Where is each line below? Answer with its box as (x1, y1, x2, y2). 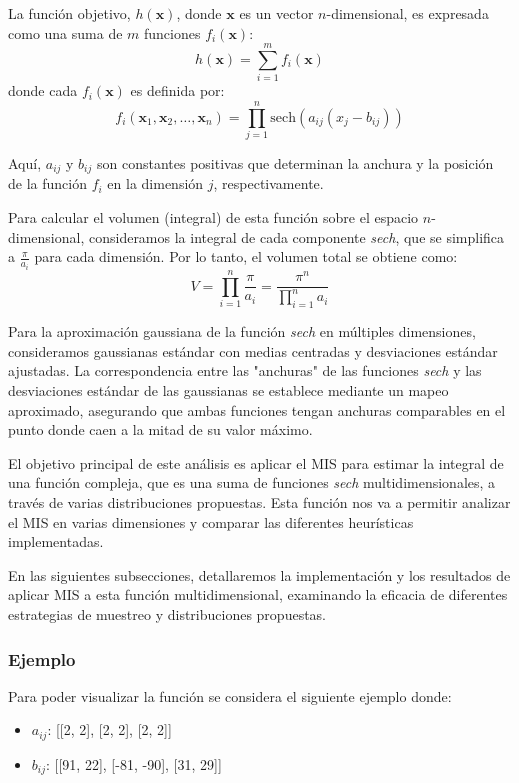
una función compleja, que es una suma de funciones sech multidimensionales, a (8, 472, 496, 493)
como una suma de (8, 22, 123, 43)
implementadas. (8, 531, 104, 552)
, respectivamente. (213, 173, 324, 194)
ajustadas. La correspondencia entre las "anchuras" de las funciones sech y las (8, 360, 482, 381)
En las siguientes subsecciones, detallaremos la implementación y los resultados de (8, 564, 511, 585)
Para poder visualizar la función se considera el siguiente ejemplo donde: (8, 685, 452, 706)
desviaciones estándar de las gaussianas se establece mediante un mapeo (8, 380, 449, 401)
